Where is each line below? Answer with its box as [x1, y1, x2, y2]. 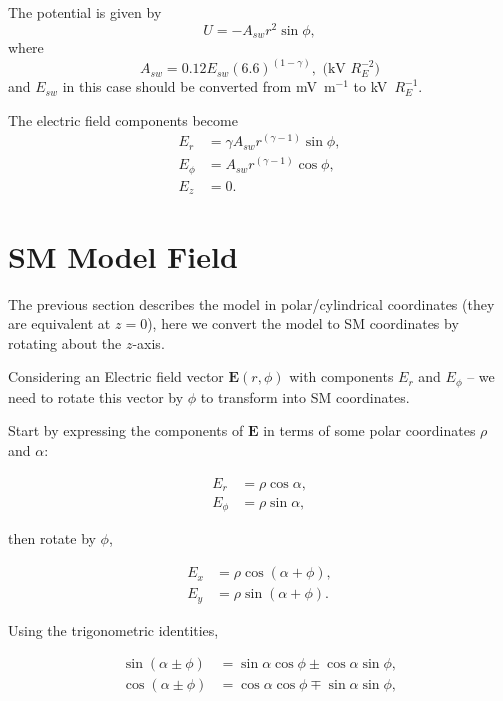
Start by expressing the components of [8, 420, 244, 441]
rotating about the [8, 332, 122, 353]
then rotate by [8, 528, 96, 549]
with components [289, 366, 394, 387]
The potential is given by [8, 2, 162, 22]
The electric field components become [8, 109, 238, 130]
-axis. [132, 332, 165, 353]
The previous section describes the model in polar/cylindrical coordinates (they [8, 293, 495, 314]
